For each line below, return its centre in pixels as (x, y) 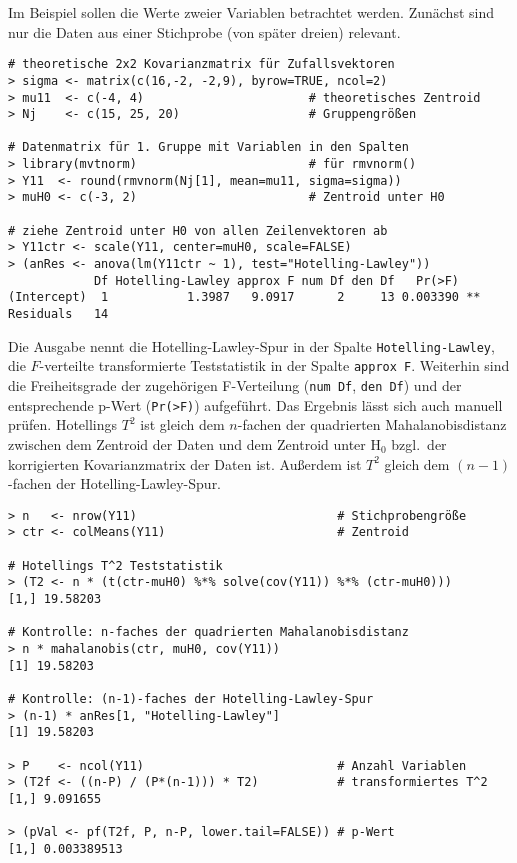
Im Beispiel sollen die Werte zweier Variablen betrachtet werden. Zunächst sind (251, 12)
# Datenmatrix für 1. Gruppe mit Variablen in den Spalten (208, 147)
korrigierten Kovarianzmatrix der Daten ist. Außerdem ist (185, 463)
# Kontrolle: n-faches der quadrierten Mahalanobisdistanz (208, 632)
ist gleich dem (182, 424)
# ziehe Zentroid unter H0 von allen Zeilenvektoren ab (198, 230)
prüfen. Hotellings (63, 424)
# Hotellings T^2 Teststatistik (115, 565)
